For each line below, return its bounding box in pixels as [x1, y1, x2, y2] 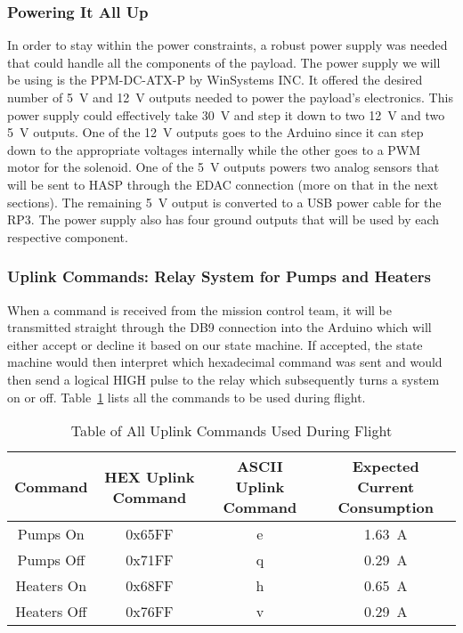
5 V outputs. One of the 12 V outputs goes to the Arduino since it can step [7, 123, 424, 142]
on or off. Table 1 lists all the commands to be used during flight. [7, 387, 366, 406]
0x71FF [126, 549, 174, 571]
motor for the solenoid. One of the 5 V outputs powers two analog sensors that [7, 158, 440, 176]
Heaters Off [15, 601, 87, 622]
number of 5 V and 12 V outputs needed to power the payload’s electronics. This [7, 88, 453, 106]
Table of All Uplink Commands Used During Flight [70, 420, 393, 442]
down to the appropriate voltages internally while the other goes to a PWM [7, 140, 421, 158]
